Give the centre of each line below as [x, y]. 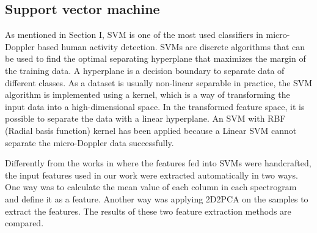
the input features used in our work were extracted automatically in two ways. [151, 175]
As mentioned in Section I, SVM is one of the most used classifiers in [134, 35]
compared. [24, 223]
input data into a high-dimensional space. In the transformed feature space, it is [155, 106]
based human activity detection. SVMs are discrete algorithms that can [171, 46]
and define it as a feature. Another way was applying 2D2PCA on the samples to [157, 198]
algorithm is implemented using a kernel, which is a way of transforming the [148, 94]
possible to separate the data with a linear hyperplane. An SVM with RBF [145, 118]
